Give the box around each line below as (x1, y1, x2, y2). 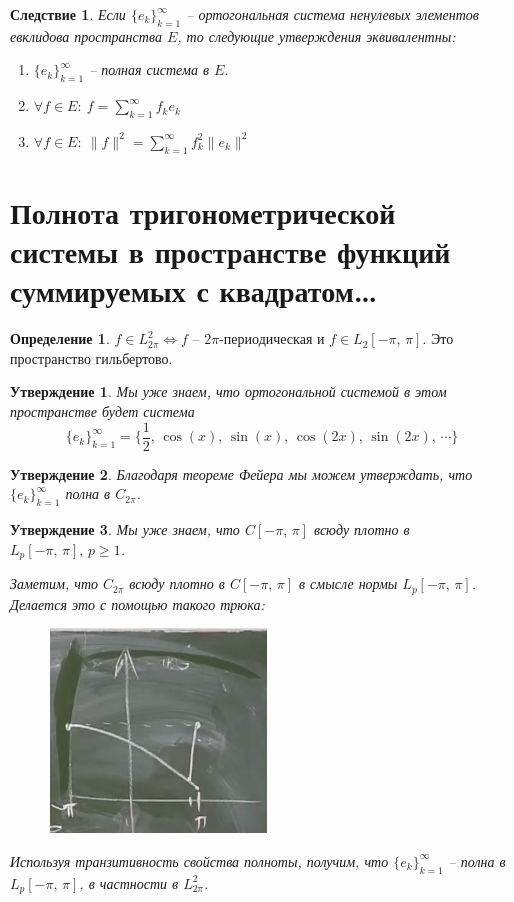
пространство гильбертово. (10, 347, 173, 368)
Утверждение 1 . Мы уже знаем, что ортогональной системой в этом (10, 381, 447, 402)
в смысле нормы (299, 573, 398, 594)
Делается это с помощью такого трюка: (10, 593, 265, 614)
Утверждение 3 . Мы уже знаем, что (10, 519, 240, 540)
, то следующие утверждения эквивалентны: (177, 25, 456, 46)
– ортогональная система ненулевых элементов (186, 4, 479, 24)
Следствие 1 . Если (10, 4, 126, 24)
